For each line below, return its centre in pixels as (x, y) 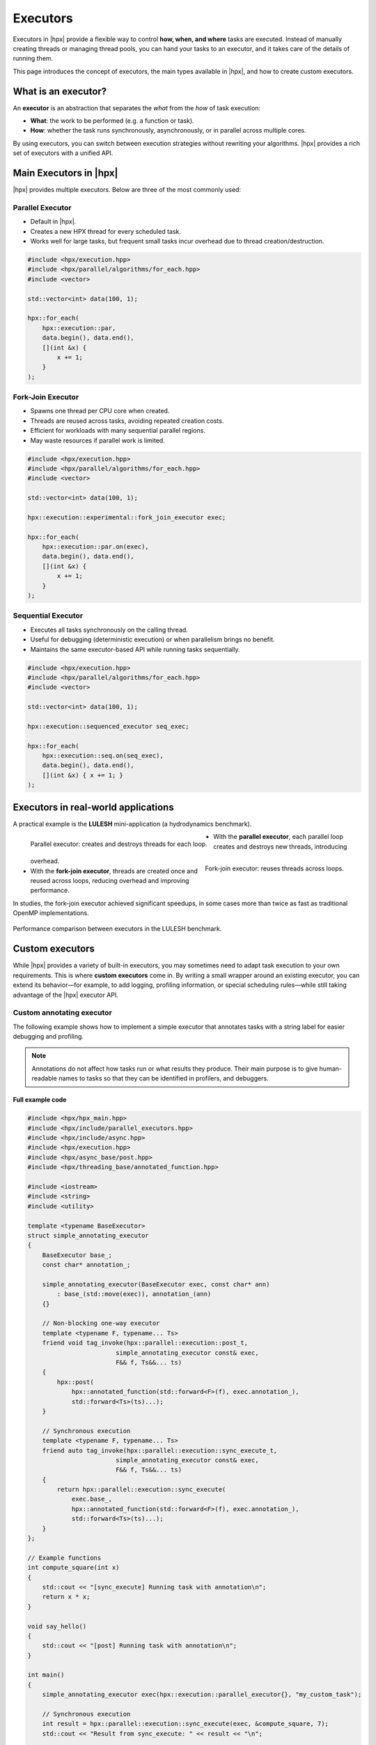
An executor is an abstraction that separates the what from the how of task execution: (137, 107)
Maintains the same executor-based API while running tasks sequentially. (135, 649)
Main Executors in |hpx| (65, 173)
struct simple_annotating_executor (88, 1235)
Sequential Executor (48, 616)
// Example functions (64, 1558)
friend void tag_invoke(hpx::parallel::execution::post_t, (145, 1343)
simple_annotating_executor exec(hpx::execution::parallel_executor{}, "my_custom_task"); (202, 1695)
